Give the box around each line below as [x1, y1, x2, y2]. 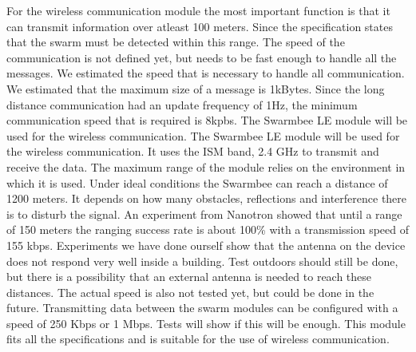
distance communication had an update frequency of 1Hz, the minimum [6, 96, 358, 113]
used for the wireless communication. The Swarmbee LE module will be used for [6, 127, 400, 144]
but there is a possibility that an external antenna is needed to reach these [6, 268, 372, 285]
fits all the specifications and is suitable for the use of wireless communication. [6, 330, 390, 347]
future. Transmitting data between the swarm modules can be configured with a [6, 299, 398, 316]
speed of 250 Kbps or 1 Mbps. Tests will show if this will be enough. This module [6, 314, 406, 331]
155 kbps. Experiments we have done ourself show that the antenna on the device [6, 236, 406, 253]
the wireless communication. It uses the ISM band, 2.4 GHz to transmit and [6, 143, 379, 160]
